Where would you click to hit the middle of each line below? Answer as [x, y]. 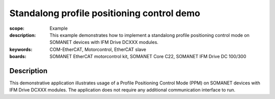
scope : [17, 28]
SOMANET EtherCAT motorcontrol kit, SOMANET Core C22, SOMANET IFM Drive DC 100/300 [148, 57]
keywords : [21, 49]
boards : [18, 57]
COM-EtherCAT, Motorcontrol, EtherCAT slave [98, 49]
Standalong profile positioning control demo [105, 13]
